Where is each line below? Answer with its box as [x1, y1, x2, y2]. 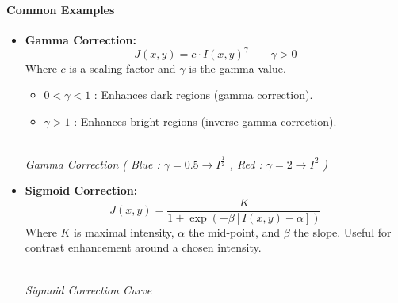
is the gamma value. [189, 59, 286, 76]
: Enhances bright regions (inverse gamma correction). [74, 113, 337, 130]
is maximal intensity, [74, 223, 174, 240]
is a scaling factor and [69, 59, 176, 76]
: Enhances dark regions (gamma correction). [94, 86, 313, 103]
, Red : [229, 155, 262, 172]
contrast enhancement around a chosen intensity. [25, 239, 262, 256]
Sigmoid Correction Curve [25, 281, 152, 297]
